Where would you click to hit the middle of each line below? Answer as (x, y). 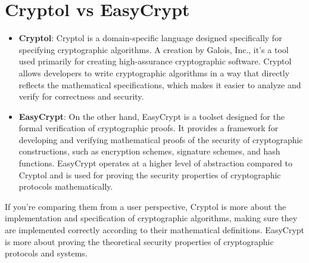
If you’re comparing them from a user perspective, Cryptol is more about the (146, 206)
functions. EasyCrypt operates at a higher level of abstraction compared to (156, 163)
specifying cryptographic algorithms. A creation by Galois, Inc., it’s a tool (154, 49)
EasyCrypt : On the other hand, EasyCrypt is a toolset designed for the (152, 116)
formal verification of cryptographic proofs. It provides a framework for (149, 128)
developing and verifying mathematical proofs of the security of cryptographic (161, 139)
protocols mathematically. (66, 186)
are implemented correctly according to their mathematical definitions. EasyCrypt (155, 230)
